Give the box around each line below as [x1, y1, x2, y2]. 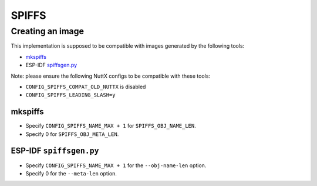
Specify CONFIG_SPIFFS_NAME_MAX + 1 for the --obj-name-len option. [25, 162, 207, 169]
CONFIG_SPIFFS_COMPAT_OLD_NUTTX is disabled [25, 83, 146, 90]
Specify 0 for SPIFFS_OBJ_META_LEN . [25, 130, 119, 138]
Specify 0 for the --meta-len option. [25, 170, 117, 177]
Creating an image [11, 26, 85, 36]
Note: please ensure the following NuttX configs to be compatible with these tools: [11, 72, 211, 79]
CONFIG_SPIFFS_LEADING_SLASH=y [25, 92, 116, 98]
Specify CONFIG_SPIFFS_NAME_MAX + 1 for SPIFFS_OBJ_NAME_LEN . [25, 122, 196, 129]
